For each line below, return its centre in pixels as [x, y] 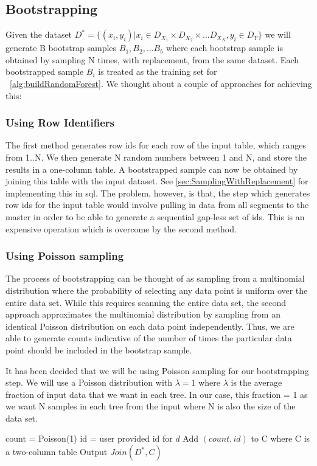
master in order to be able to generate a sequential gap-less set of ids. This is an [155, 216]
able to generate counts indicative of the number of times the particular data [149, 338]
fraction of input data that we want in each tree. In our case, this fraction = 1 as [157, 394]
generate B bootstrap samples [61, 48]
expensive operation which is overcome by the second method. [121, 228]
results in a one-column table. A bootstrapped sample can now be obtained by [152, 169]
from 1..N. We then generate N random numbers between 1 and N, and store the [156, 157]
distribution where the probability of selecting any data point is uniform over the [157, 290]
